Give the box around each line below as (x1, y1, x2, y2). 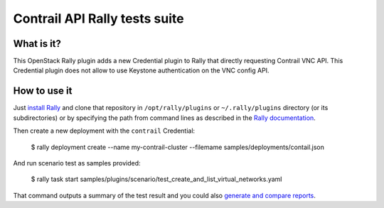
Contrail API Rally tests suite (13, 11, 184, 26)
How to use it (13, 85, 73, 97)
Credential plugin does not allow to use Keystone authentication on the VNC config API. (13, 66, 270, 75)
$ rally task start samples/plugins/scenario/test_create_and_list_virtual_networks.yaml (31, 175, 282, 184)
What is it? (13, 38, 62, 50)
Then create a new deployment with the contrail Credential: (13, 126, 196, 135)
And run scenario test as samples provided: (13, 158, 142, 167)
